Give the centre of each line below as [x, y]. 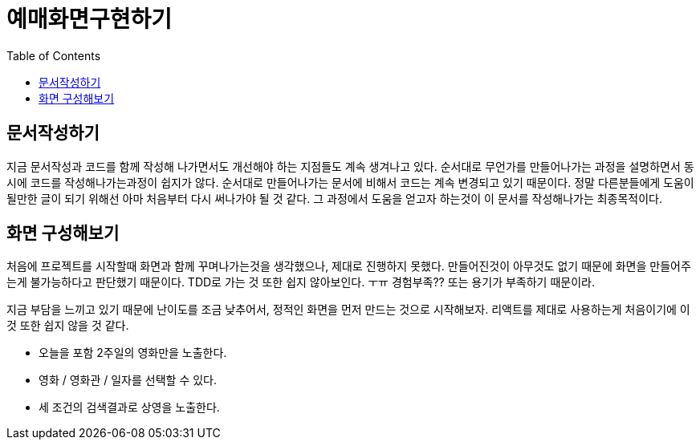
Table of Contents [54, 55]
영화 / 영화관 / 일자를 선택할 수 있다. [128, 380]
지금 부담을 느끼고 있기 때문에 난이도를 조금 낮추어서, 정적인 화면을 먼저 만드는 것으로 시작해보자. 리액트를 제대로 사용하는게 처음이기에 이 [348, 310]
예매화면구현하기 [90, 19]
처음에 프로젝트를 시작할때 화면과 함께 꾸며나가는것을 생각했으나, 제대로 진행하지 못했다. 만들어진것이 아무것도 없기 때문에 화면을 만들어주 [349, 266]
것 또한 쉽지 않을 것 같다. [68, 326]
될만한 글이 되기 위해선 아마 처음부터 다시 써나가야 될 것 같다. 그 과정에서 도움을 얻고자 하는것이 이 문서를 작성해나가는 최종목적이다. [335, 198]
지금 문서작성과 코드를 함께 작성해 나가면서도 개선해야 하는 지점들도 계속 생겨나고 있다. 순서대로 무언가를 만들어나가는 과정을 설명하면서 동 [350, 166]
